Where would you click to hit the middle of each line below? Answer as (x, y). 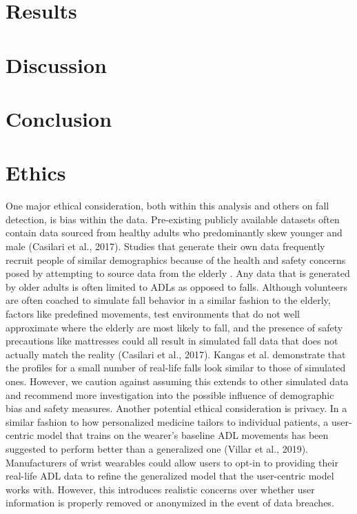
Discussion (56, 64)
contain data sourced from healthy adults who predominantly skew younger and (174, 233)
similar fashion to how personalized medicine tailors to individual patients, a (167, 421)
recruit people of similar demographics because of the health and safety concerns (176, 259)
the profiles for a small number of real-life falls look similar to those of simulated (176, 368)
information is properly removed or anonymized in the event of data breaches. (170, 503)
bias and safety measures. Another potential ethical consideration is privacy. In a (176, 408)
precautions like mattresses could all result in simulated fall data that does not (172, 341)
